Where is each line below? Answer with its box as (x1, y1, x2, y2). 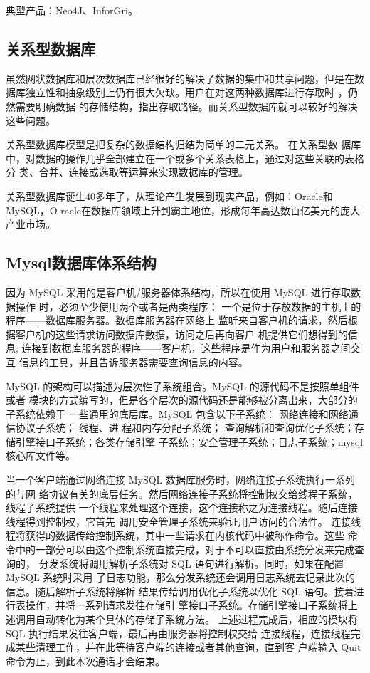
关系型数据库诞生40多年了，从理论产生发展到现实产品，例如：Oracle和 (6, 188, 333, 203)
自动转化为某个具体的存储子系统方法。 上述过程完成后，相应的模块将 (35, 612, 358, 626)
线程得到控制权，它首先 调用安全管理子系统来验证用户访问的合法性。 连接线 (6, 513, 361, 528)
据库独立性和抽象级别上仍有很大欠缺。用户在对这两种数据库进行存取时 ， (6, 85, 348, 100)
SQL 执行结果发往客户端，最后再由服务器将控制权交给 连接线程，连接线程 (6, 625, 351, 640)
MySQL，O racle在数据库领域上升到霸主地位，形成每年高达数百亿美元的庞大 (6, 202, 361, 217)
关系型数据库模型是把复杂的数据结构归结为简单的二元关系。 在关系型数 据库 (6, 137, 361, 152)
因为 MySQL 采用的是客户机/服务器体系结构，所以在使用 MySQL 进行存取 (6, 284, 351, 299)
